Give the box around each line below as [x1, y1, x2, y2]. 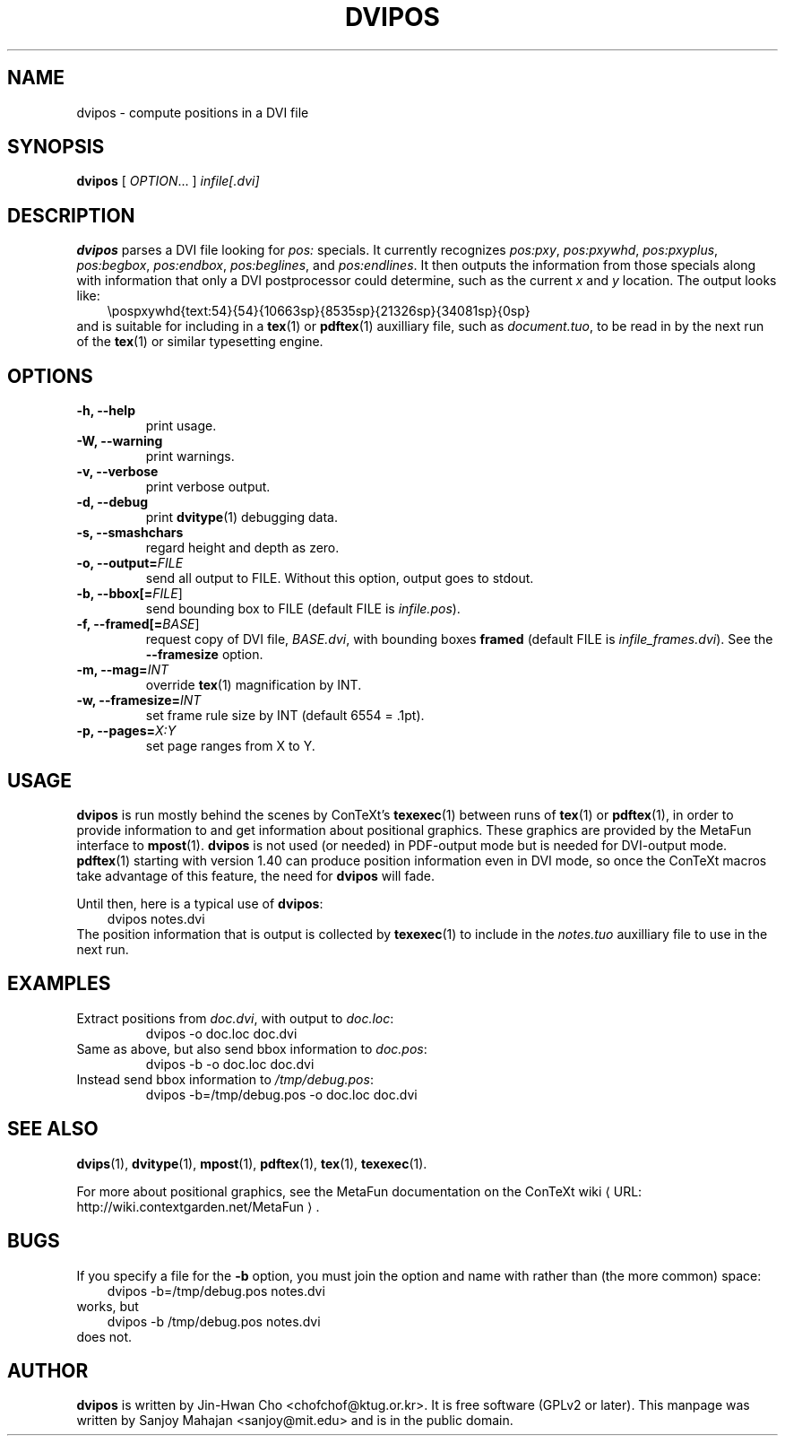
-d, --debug [76, 494, 148, 510]
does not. [76, 1328, 133, 1344]
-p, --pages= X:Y [76, 723, 177, 739]
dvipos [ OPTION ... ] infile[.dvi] [76, 173, 260, 189]
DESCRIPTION [7, 204, 135, 227]
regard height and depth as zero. [145, 540, 340, 556]
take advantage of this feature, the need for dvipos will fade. [76, 867, 436, 883]
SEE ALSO [7, 1117, 99, 1141]
